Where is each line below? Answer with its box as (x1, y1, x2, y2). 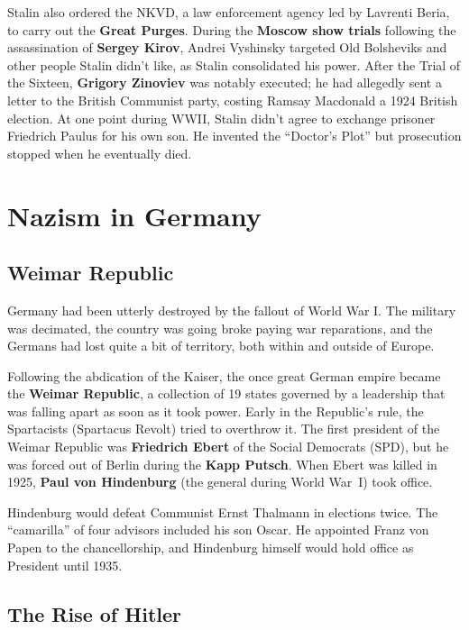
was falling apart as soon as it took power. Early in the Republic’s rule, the (7, 401, 424, 420)
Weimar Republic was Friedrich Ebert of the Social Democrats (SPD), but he (7, 437, 449, 456)
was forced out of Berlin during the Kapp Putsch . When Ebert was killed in (7, 454, 437, 473)
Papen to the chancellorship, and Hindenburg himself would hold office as (7, 538, 414, 557)
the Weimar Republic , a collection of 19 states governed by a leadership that (7, 384, 446, 403)
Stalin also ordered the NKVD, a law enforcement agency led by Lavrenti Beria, (7, 3, 450, 21)
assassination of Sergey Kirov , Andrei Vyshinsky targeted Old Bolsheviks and (7, 38, 447, 57)
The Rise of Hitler (7, 599, 181, 627)
